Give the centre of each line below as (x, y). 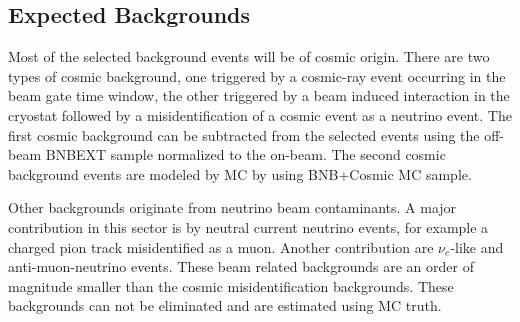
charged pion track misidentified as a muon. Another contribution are (221, 246)
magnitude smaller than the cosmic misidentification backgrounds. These (231, 285)
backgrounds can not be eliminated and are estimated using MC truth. (225, 305)
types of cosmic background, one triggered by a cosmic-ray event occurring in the (257, 75)
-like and (477, 246)
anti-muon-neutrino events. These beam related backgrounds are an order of (241, 266)
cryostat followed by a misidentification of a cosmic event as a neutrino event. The (260, 114)
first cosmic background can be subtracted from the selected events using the (244, 134)
